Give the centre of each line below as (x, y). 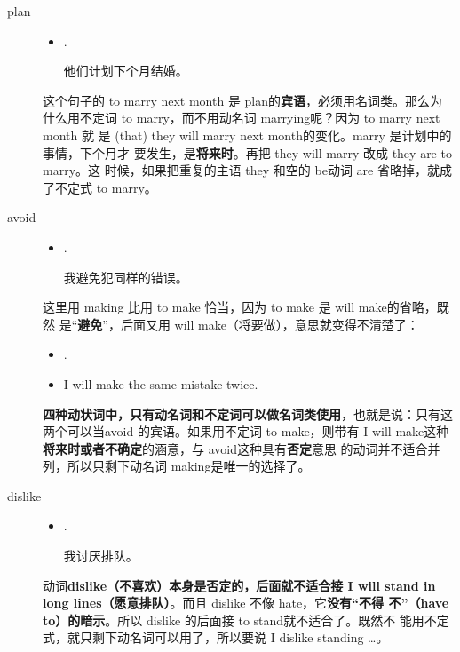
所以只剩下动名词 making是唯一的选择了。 (189, 466)
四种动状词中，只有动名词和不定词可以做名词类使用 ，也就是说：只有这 (248, 413)
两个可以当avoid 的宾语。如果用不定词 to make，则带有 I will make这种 (246, 431)
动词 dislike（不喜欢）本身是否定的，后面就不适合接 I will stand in (239, 585)
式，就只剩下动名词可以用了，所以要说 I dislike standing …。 (216, 637)
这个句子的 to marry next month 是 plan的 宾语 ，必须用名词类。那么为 (243, 100)
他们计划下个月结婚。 (126, 71)
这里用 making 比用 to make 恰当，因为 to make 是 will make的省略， (240, 307)
